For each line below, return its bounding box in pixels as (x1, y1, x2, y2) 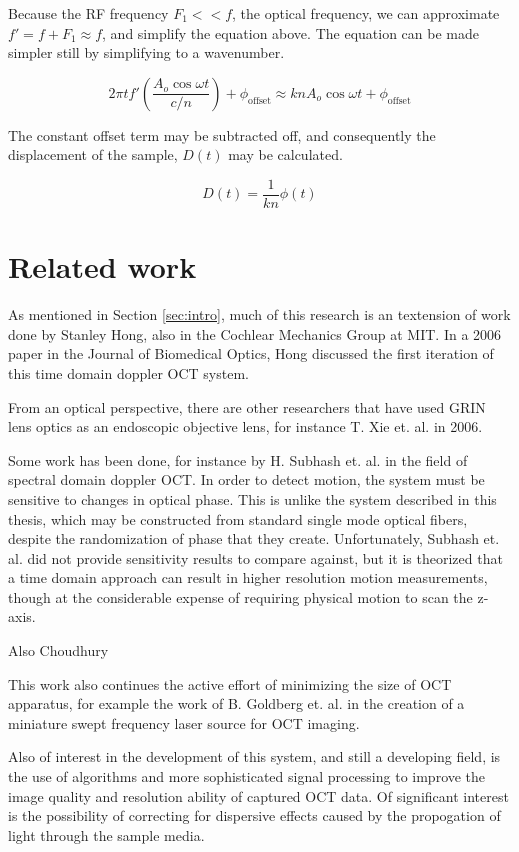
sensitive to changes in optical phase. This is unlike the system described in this (8, 488, 497, 509)
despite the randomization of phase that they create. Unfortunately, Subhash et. (8, 528, 500, 549)
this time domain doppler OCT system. (8, 362, 249, 383)
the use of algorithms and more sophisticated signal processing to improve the (8, 766, 486, 787)
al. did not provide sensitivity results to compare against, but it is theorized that (8, 547, 503, 568)
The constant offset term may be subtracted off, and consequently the (8, 124, 436, 145)
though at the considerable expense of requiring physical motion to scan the (8, 586, 473, 607)
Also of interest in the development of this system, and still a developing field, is (8, 746, 501, 767)
